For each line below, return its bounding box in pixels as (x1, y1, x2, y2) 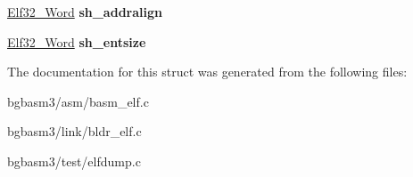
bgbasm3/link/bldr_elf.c (7, 122, 142, 141)
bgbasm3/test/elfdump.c (7, 151, 141, 170)
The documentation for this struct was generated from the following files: (7, 62, 408, 81)
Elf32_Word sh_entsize (7, 32, 146, 51)
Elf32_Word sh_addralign (7, 3, 162, 20)
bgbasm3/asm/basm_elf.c (7, 92, 149, 110)
